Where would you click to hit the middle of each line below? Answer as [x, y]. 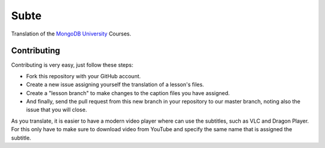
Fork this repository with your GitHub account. [84, 76]
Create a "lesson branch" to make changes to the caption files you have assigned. [128, 93]
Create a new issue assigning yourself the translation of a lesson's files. [115, 85]
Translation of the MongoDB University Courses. [71, 34]
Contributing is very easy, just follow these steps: [72, 65]
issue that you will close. [57, 110]
